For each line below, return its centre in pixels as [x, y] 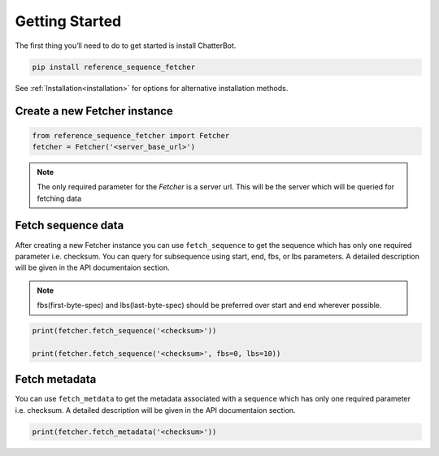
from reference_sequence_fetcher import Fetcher [131, 135]
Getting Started [68, 21]
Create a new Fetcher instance [94, 111]
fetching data [59, 198]
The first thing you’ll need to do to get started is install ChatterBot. [126, 46]
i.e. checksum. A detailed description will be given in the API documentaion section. [155, 410]
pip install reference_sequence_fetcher [113, 67]
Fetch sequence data [70, 226]
